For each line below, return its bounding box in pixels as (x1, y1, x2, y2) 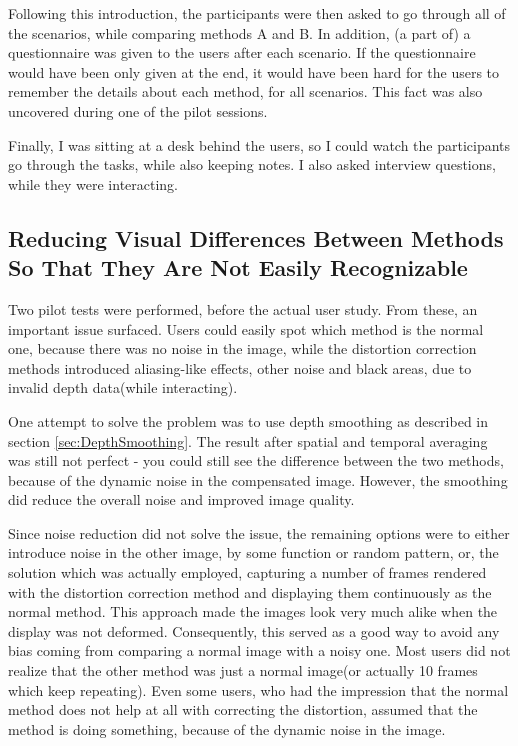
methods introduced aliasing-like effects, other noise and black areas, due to (8, 357, 472, 378)
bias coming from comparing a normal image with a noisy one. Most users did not (8, 640, 511, 661)
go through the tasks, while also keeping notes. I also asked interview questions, (8, 154, 496, 175)
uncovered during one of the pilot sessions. (8, 100, 268, 121)
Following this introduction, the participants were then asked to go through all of (8, 3, 506, 23)
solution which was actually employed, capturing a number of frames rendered (8, 562, 487, 583)
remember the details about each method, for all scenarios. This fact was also (8, 81, 483, 102)
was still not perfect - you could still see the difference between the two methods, (8, 450, 504, 471)
